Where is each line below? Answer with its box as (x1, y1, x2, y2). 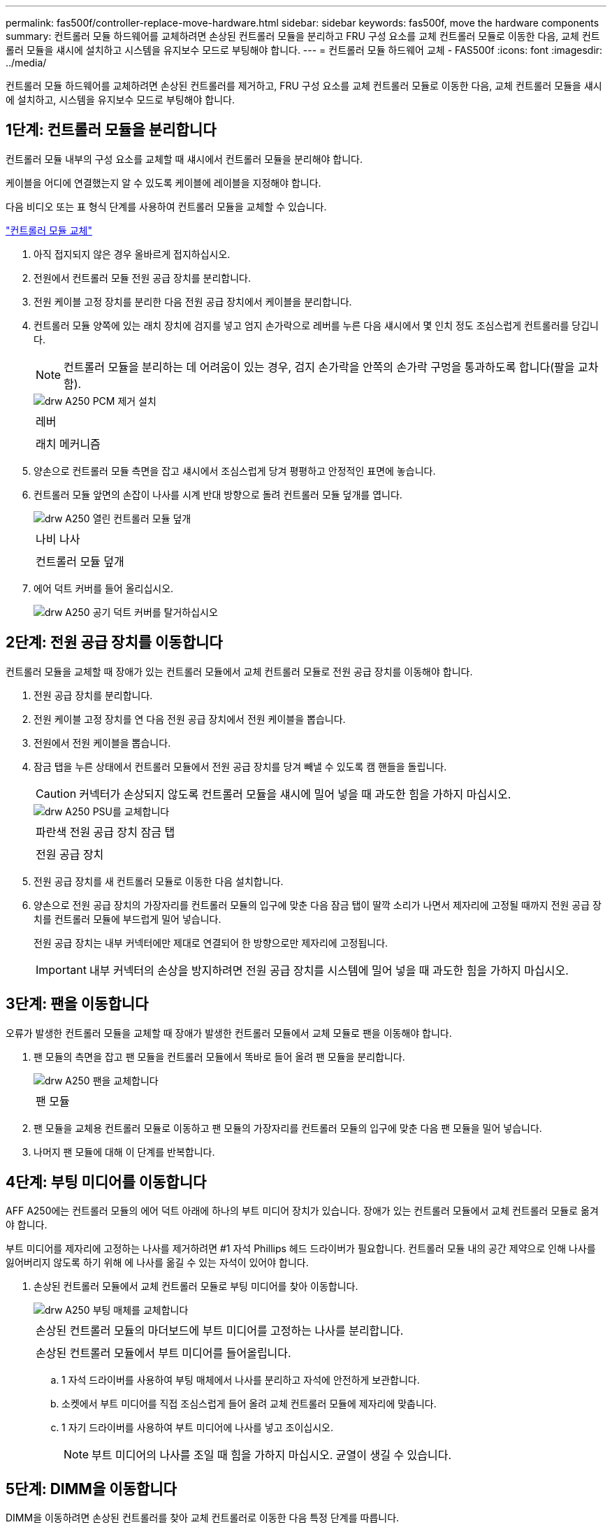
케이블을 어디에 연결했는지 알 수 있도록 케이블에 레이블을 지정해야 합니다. (6, 176, 321, 189)
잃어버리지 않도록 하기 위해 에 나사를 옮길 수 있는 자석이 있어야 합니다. (6, 1256, 309, 1269)
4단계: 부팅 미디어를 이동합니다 (6, 1173, 207, 1191)
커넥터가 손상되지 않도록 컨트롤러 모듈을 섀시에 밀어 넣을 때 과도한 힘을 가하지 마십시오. (79, 787, 511, 801)
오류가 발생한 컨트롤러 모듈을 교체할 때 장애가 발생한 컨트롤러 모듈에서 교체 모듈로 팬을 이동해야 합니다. (6, 1026, 452, 1039)
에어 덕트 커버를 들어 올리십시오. (34, 582, 174, 594)
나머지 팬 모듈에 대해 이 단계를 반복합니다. (34, 1145, 215, 1158)
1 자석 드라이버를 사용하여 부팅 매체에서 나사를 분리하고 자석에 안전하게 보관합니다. (61, 1374, 420, 1386)
